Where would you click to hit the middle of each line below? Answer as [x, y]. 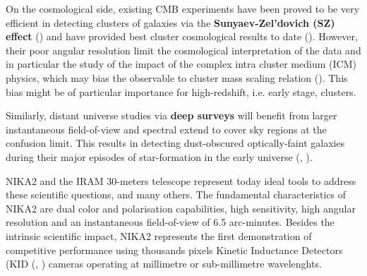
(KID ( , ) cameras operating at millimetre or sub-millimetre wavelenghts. [164, 264]
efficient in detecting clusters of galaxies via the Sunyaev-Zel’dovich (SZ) [170, 22]
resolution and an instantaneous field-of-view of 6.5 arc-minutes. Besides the [170, 222]
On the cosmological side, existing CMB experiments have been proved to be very [183, 8]
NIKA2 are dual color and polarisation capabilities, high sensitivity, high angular [181, 208]
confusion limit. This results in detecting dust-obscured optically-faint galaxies [175, 143]
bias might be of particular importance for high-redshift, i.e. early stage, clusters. [181, 91]
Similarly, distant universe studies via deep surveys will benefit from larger [172, 115]
